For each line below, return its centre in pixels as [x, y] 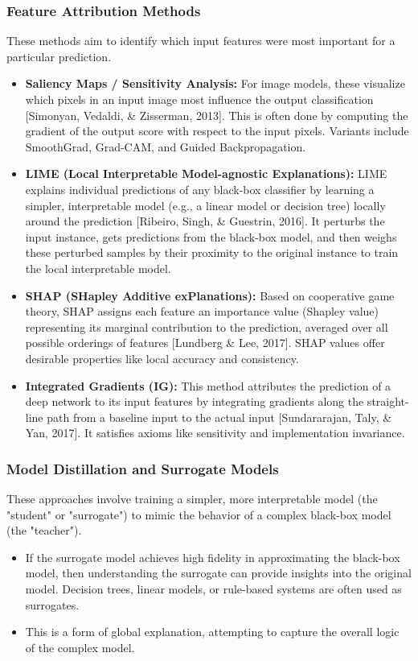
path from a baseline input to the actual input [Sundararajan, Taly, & [219, 417]
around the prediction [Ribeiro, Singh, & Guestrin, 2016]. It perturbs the [205, 221]
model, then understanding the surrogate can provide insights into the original [218, 573]
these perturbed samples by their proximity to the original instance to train [212, 252]
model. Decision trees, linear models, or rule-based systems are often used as [213, 589]
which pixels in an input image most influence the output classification [199, 99]
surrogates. [52, 604]
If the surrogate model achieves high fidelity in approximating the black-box [213, 557]
